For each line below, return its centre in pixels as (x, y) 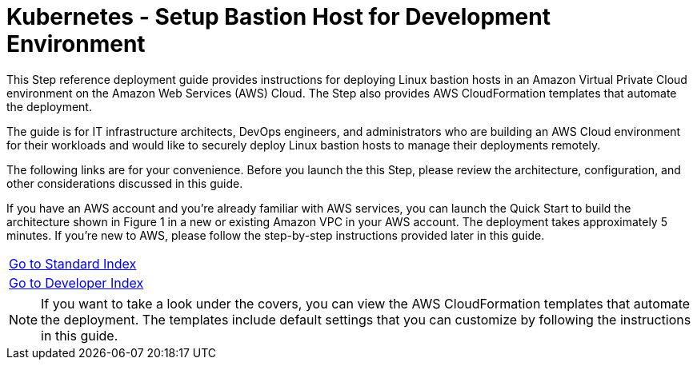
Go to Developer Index (76, 282)
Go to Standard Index (73, 263)
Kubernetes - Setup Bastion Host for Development (278, 17)
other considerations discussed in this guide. (125, 183)
